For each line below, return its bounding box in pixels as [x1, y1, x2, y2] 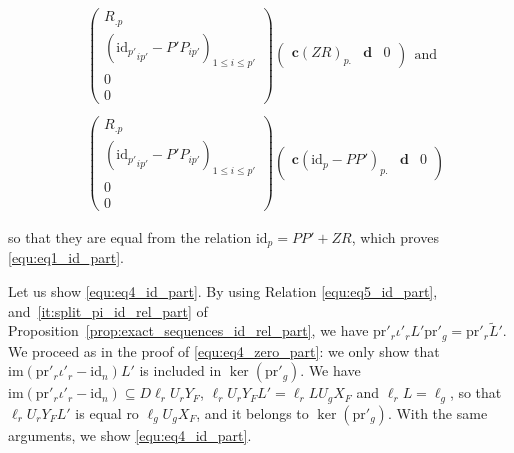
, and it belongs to [196, 402, 309, 423]
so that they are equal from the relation [8, 226, 252, 247]
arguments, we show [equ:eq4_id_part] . [8, 424, 252, 445]
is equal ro [75, 402, 139, 423]
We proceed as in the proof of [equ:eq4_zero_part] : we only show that [8, 340, 440, 361]
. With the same [387, 402, 488, 423]
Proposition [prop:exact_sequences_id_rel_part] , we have [8, 320, 369, 341]
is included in [139, 360, 222, 381]
